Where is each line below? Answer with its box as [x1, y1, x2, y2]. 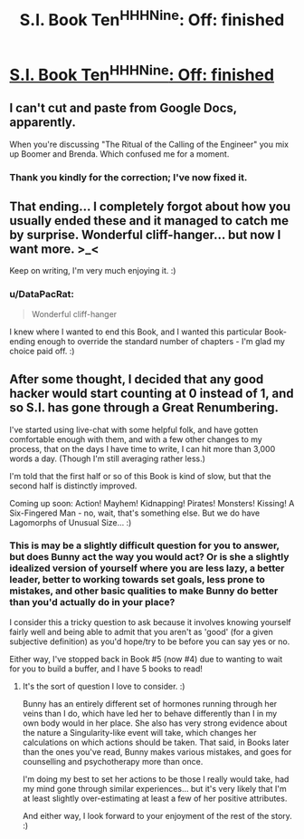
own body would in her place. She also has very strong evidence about [22, 718, 288, 728]
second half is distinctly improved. [9, 480, 138, 491]
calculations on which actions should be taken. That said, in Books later [22, 737, 290, 747]
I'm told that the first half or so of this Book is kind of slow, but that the [9, 470, 271, 481]
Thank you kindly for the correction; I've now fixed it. [9, 170, 248, 183]
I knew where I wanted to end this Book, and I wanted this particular [9, 326, 262, 337]
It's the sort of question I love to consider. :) [22, 680, 185, 691]
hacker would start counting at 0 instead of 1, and [9, 386, 294, 401]
